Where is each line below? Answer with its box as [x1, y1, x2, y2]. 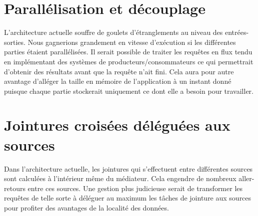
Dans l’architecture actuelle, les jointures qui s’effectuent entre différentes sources [4, 163, 253, 174]
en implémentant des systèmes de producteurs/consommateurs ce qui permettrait [4, 56, 253, 66]
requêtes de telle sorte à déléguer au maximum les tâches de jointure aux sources [4, 193, 251, 203]
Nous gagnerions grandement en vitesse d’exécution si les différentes [27, 36, 236, 47]
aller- [238, 173, 254, 184]
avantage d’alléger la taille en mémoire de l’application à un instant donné [4, 76, 231, 86]
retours [4, 183, 25, 193]
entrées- [225, 27, 249, 37]
